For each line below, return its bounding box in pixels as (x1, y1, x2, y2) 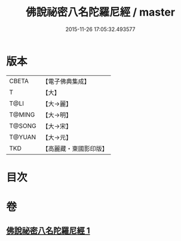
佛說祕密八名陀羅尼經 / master (26, 5, 175, 19)
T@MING (9, 110, 35, 118)
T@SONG (9, 121, 37, 130)
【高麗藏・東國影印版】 (42, 144, 109, 152)
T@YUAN (9, 133, 36, 141)
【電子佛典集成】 (42, 77, 91, 86)
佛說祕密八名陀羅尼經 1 (6, 225, 91, 236)
